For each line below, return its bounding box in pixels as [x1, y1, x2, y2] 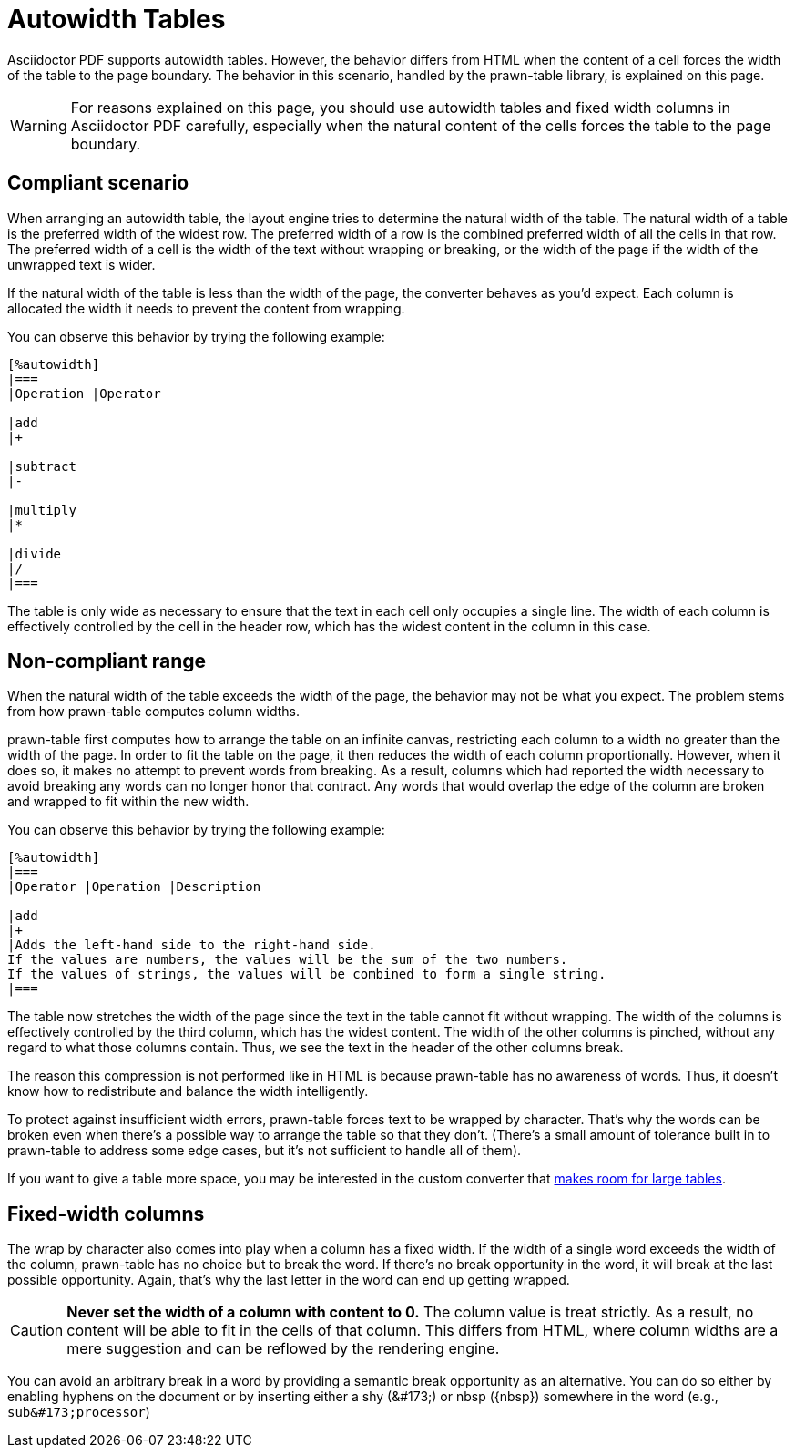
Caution [10, 1321, 64, 1340]
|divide [7, 546, 62, 561]
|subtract [7, 458, 76, 474]
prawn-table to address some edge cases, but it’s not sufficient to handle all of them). [7, 1142, 522, 1159]
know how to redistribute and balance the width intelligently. [7, 1083, 369, 1100]
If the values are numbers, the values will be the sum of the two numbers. [7, 952, 568, 968]
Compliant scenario [7, 171, 189, 195]
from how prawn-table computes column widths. [7, 703, 300, 720]
